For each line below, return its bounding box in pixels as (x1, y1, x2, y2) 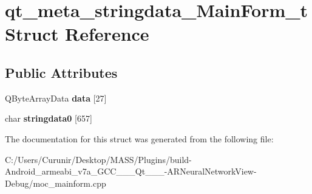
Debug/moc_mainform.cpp (5, 176, 106, 189)
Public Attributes (5, 63, 118, 81)
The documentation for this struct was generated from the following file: (5, 132, 274, 145)
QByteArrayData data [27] (5, 91, 107, 104)
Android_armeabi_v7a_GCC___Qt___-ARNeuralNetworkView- (5, 165, 257, 178)
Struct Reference (5, 21, 149, 46)
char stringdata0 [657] (5, 112, 92, 125)
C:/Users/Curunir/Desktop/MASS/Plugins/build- (5, 153, 192, 165)
